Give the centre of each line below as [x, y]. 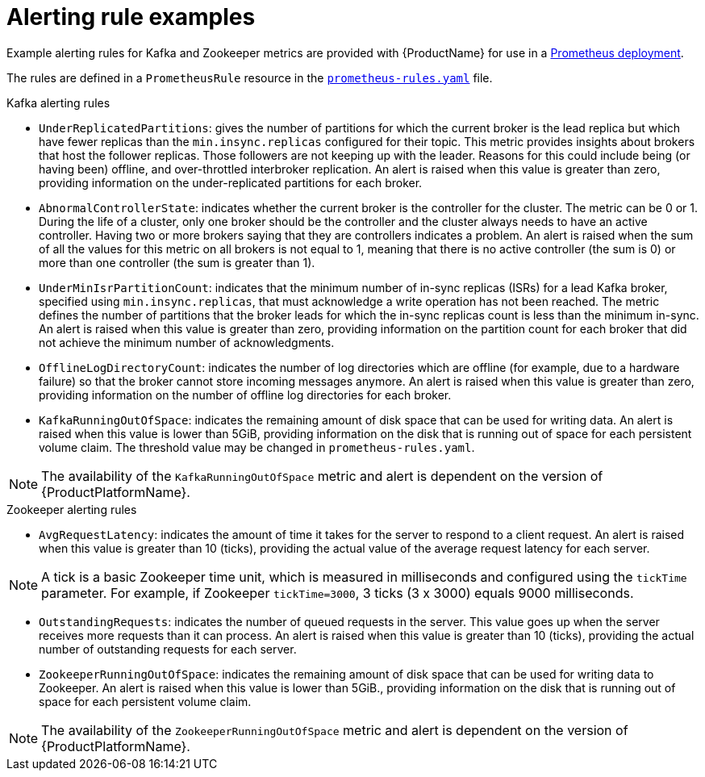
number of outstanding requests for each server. [168, 649]
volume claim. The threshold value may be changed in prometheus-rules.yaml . [257, 447]
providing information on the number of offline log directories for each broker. [245, 395]
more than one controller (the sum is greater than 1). [177, 262]
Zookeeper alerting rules [72, 509]
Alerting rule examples [131, 17]
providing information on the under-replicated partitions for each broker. [231, 182]
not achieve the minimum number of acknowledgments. [187, 342]
